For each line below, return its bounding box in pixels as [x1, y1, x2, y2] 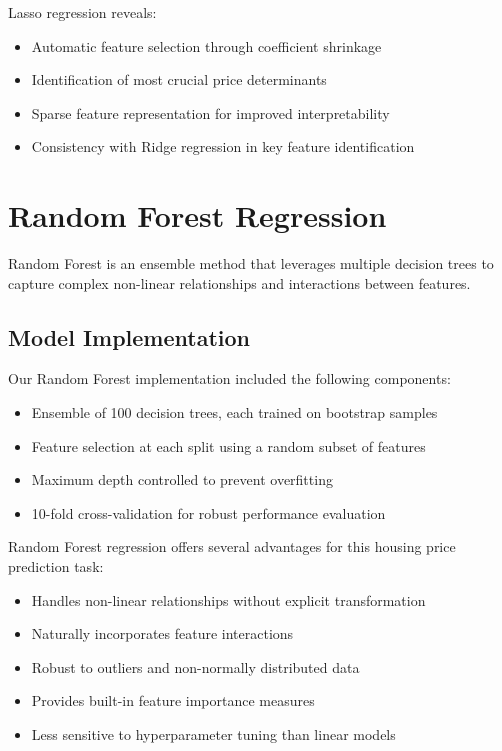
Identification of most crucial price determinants [31, 69, 327, 90]
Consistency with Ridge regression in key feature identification [31, 136, 415, 157]
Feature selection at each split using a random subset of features [31, 435, 426, 456]
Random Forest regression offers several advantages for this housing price [8, 536, 456, 557]
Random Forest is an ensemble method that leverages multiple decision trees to [8, 253, 494, 274]
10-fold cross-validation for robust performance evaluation [31, 502, 386, 523]
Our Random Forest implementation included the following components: [8, 368, 451, 389]
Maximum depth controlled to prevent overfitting [31, 469, 333, 490]
